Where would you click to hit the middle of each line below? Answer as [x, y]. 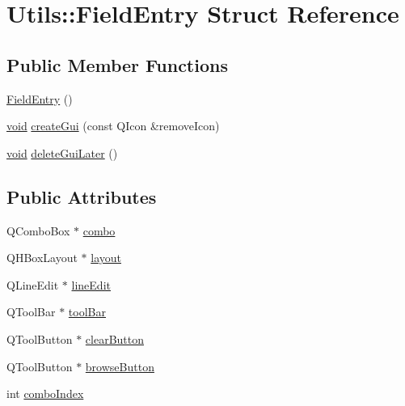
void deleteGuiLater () [62, 152]
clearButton [115, 338]
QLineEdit [33, 284]
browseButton [120, 366]
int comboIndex [45, 393]
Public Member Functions [117, 64]
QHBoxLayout [42, 258]
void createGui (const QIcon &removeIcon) [113, 126]
